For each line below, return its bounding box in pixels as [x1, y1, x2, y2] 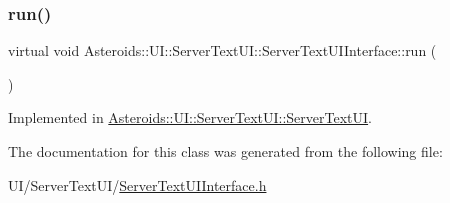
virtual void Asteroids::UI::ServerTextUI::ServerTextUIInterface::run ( [8, 40, 437, 61]
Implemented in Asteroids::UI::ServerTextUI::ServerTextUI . [8, 107, 372, 128]
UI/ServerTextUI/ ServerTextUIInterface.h [8, 174, 267, 195]
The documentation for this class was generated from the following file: [8, 141, 443, 161]
